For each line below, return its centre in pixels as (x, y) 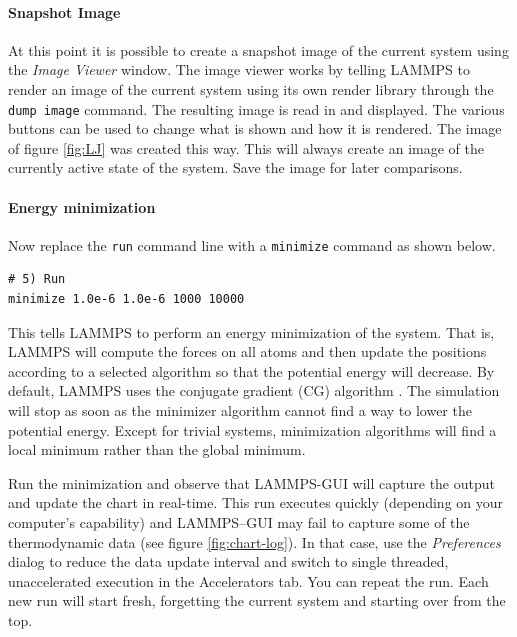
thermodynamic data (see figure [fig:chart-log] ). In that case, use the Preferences (254, 541)
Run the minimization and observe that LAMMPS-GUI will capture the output (251, 482)
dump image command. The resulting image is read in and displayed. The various (256, 108)
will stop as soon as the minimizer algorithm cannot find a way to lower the (240, 410)
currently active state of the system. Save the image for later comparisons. (235, 167)
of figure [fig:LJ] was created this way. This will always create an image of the (246, 147)
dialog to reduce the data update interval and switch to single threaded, (228, 561)
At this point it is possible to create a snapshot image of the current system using (258, 49)
